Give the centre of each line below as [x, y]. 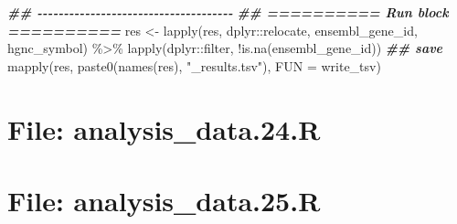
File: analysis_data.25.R [164, 200]
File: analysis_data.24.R [164, 128]
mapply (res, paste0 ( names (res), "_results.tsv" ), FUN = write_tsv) [194, 65]
